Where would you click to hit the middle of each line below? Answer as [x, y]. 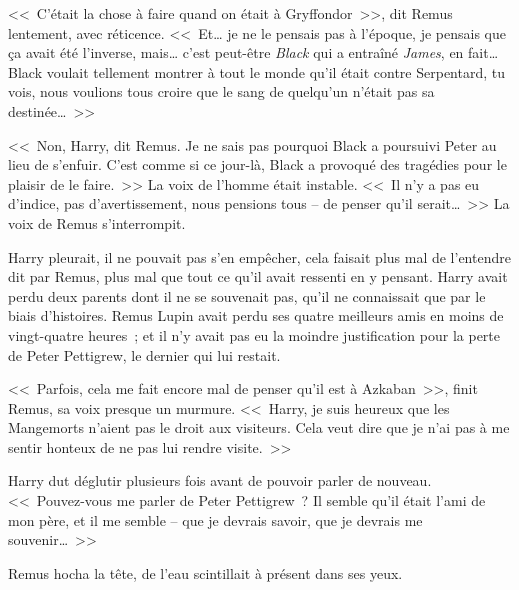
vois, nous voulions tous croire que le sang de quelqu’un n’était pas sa [221, 91]
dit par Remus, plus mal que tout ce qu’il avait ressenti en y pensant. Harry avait [258, 276]
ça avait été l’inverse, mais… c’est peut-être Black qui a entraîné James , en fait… [253, 52]
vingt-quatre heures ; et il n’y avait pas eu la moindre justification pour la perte [254, 334]
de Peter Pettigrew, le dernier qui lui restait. [144, 354]
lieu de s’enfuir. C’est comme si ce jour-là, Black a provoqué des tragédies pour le [257, 164]
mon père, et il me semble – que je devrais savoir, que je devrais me [215, 519]
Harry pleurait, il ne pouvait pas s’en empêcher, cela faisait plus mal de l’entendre [259, 256]
